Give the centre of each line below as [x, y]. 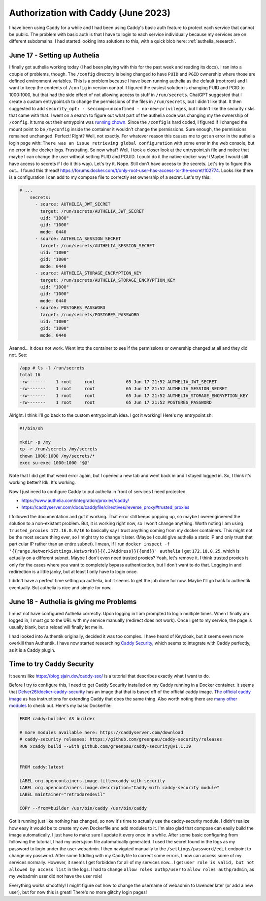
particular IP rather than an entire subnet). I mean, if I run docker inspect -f [89, 544]
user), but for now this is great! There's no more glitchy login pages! [78, 892]
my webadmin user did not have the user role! [56, 876]
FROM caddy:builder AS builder [57, 719]
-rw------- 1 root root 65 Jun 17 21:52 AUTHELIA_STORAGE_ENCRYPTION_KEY [134, 396]
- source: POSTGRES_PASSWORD [70, 308]
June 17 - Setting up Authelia [54, 55]
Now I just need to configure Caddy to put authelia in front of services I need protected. [98, 491]
